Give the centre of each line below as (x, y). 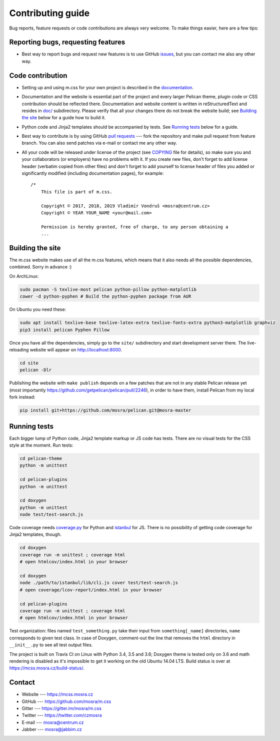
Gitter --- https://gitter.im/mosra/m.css (62, 708)
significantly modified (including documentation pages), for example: (93, 173)
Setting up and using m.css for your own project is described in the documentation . (108, 87)
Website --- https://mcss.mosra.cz (57, 694)
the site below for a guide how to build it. (64, 118)
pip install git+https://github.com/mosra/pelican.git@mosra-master (105, 410)
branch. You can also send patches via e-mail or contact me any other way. (99, 143)
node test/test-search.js (51, 515)
